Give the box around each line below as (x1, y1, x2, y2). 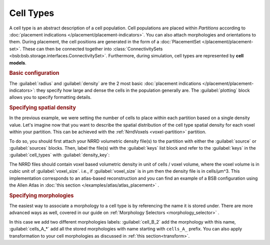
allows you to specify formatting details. (9, 94, 92, 100)
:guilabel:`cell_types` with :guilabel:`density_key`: (9, 152, 110, 158)
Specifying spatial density (9, 104, 76, 111)
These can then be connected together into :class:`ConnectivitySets (22, 45, 163, 52)
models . (9, 60, 27, 66)
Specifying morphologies (9, 192, 74, 199)
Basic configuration (9, 70, 59, 77)
